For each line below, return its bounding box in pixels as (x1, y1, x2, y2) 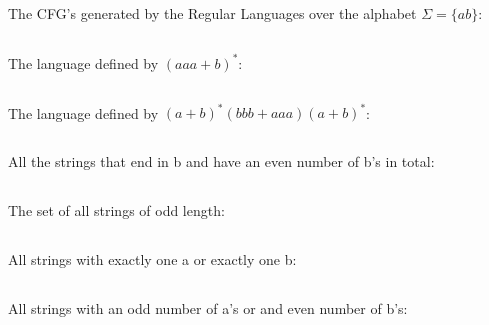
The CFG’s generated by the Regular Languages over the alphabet (8, 3, 417, 24)
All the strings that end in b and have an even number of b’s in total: (8, 151, 435, 172)
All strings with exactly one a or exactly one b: (8, 249, 297, 270)
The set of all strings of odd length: (8, 200, 225, 221)
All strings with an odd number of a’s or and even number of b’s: (8, 298, 408, 319)
